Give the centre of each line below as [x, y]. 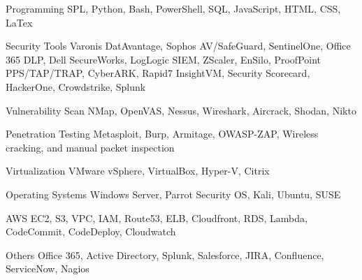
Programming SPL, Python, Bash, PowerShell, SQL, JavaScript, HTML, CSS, [173, 8]
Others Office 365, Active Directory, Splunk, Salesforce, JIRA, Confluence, [165, 255]
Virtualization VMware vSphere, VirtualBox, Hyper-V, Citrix [138, 171]
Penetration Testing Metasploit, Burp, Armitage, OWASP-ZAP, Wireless [162, 134]
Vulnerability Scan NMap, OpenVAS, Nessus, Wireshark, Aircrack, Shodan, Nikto [181, 110]
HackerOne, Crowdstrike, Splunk [76, 86]
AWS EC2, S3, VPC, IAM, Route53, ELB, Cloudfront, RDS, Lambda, [157, 218]
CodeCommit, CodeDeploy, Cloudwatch [91, 231]
